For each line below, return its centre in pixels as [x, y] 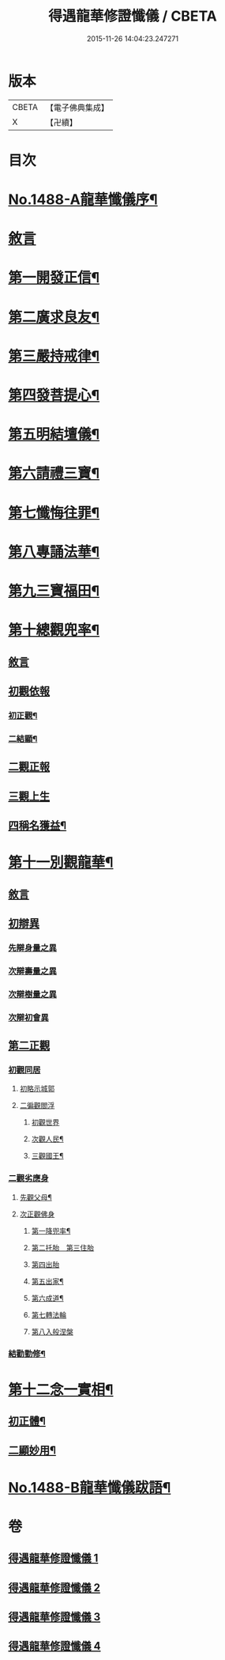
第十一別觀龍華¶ [61, 862]
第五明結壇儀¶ [54, 435]
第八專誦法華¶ [54, 552]
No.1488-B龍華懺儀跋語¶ [90, 1487]
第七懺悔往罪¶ [54, 513]
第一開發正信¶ [54, 278]
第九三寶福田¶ [54, 591]
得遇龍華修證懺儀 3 [54, 1617]
